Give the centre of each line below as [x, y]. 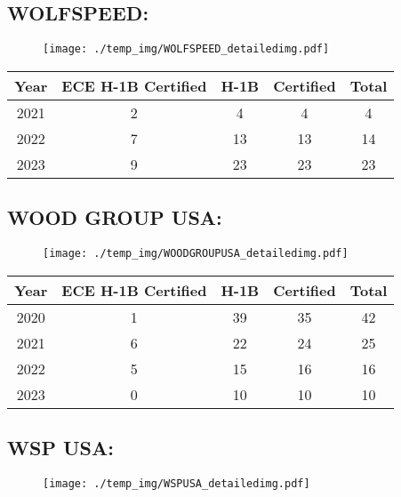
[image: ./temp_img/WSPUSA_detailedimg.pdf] [176, 483]
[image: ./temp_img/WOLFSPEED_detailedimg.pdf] [186, 49]
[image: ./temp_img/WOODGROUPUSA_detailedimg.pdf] [196, 254]
